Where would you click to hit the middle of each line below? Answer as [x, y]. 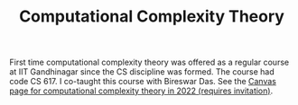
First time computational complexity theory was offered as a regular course [149, 62]
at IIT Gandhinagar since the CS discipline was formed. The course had [142, 72]
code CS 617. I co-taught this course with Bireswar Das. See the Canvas [143, 82]
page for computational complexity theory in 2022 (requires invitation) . [141, 91]
